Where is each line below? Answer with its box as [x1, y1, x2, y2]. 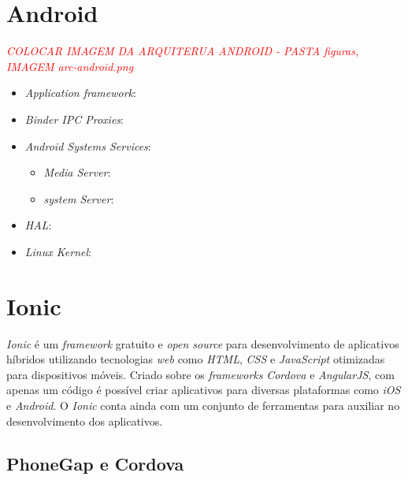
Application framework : [24, 84, 136, 101]
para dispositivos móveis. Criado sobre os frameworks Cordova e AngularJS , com [6, 366, 395, 382]
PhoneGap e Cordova [6, 451, 184, 475]
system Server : [43, 190, 114, 207]
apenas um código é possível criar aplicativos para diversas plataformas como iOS [6, 381, 401, 398]
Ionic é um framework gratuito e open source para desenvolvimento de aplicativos [6, 335, 399, 352]
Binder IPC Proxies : [24, 110, 124, 127]
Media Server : [43, 164, 111, 180]
